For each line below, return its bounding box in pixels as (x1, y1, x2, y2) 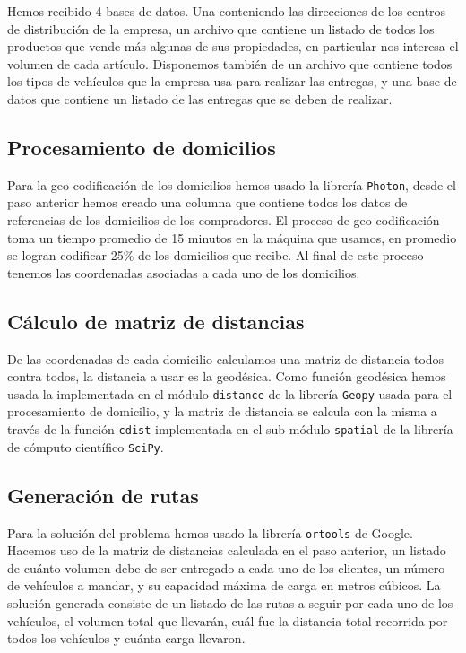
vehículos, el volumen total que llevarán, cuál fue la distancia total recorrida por (7, 611, 448, 630)
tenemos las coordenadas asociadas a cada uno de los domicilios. (7, 263, 360, 282)
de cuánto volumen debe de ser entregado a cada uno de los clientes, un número (7, 558, 445, 577)
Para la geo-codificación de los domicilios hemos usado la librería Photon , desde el (7, 175, 456, 194)
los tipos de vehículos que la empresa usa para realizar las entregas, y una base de (7, 72, 457, 91)
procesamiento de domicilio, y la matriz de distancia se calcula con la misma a (7, 402, 437, 421)
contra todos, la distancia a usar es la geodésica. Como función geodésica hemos (7, 367, 446, 386)
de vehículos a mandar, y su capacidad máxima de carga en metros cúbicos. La (7, 576, 441, 595)
